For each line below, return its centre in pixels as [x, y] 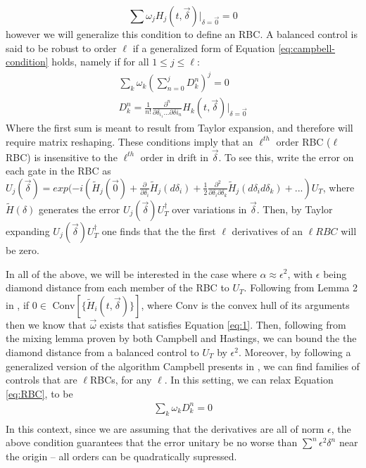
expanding [28, 230]
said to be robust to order [61, 48]
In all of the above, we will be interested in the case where [131, 273]
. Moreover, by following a [295, 352]
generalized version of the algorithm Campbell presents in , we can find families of [183, 366]
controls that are [42, 380]
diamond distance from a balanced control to [102, 352]
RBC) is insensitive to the [62, 157]
